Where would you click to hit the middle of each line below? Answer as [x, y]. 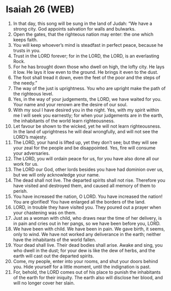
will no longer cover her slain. [44, 283]
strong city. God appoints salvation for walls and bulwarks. [74, 28]
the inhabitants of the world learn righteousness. [64, 121]
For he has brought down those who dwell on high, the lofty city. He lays [89, 67]
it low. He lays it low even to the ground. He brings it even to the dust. [86, 72]
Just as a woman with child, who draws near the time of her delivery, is [87, 218]
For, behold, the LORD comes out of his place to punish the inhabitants [87, 272]
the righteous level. [33, 94]
